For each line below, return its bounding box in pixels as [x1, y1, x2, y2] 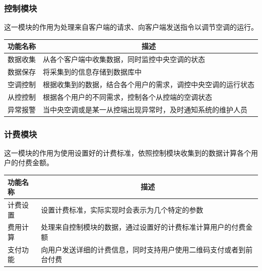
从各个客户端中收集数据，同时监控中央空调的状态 [43, 54, 205, 64]
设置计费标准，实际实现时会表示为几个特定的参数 [41, 204, 204, 215]
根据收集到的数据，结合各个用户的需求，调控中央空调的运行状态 [43, 79, 254, 89]
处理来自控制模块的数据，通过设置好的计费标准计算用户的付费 [41, 222, 246, 232]
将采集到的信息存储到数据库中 [43, 66, 142, 77]
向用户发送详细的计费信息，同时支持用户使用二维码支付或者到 [41, 244, 246, 254]
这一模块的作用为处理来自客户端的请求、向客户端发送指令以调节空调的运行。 [4, 22, 258, 32]
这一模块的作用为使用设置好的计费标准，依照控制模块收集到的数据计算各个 [4, 147, 251, 158]
